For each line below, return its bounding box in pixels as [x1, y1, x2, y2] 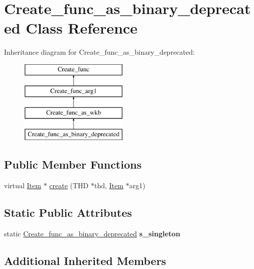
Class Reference [26, 18, 138, 38]
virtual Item [4, 180, 41, 190]
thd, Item [94, 180, 123, 190]
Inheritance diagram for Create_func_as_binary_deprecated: [4, 47, 195, 57]
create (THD [49, 180, 89, 190]
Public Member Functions [4, 157, 142, 172]
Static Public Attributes [4, 204, 132, 220]
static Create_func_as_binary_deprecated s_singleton [4, 228, 180, 238]
